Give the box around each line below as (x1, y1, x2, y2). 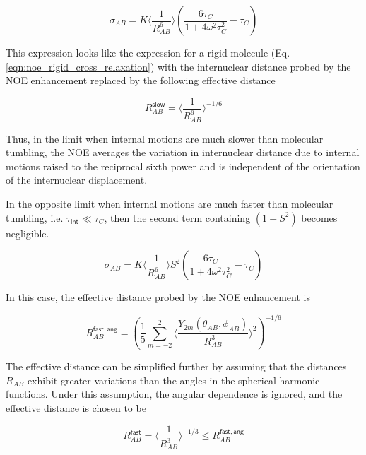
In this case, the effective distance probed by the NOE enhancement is (6, 290, 310, 305)
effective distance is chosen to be (6, 401, 146, 415)
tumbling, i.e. (6, 210, 64, 225)
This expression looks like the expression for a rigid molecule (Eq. (6, 45, 290, 59)
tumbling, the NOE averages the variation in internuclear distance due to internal (6, 145, 360, 160)
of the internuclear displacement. (6, 172, 148, 187)
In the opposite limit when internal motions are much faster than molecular (6, 196, 333, 211)
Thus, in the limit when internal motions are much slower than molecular (6, 131, 324, 146)
